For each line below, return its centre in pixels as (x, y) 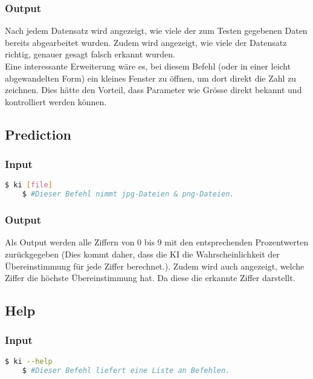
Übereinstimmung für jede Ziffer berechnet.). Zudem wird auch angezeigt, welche (155, 266)
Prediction (38, 134)
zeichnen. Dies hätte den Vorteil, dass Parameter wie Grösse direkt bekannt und (153, 90)
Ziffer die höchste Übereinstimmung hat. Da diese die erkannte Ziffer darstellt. (150, 278)
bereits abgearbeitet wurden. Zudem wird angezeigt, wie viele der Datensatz (146, 42)
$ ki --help (29, 361)
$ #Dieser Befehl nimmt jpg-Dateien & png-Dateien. (128, 194)
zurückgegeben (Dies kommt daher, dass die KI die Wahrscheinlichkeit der (142, 254)
